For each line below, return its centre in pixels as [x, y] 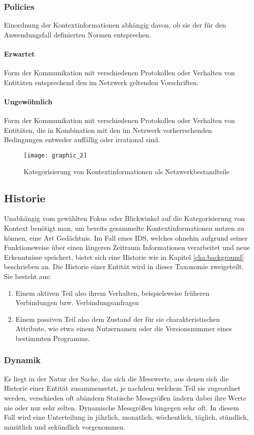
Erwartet [19, 54]
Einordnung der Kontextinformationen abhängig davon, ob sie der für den [115, 25]
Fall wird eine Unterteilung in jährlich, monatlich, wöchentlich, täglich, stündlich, [127, 417]
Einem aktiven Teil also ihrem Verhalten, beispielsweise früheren [113, 293]
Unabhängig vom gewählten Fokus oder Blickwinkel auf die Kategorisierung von [124, 218]
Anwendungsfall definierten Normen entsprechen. [78, 34]
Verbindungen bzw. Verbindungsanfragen [77, 302]
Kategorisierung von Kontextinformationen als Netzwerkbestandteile [127, 171]
